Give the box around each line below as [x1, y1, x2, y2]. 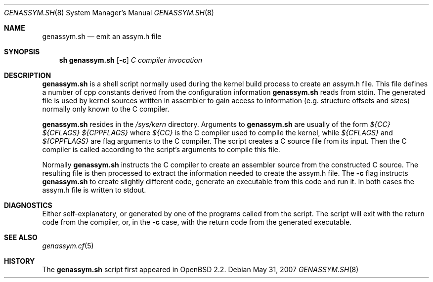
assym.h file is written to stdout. [42, 186, 146, 194]
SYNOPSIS [4, 47, 40, 56]
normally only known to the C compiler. [42, 105, 170, 113]
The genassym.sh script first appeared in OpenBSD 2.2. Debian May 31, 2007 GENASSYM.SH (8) [42, 265, 359, 274]
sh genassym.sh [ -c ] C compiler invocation [59, 56, 202, 64]
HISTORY [4, 257, 35, 265]
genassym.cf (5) [42, 242, 94, 250]
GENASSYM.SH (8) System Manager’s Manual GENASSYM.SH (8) [4, 8, 214, 17]
